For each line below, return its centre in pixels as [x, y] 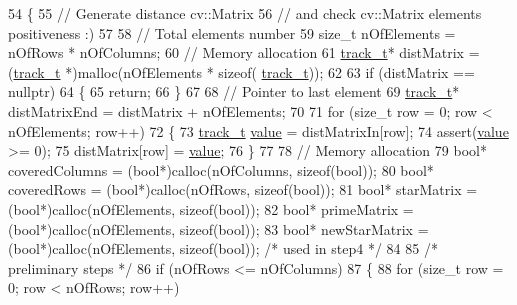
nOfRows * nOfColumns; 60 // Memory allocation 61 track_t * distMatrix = [244, 52]
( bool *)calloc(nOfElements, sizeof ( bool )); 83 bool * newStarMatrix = [218, 228]
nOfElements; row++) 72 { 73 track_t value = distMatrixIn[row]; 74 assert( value [258, 130]
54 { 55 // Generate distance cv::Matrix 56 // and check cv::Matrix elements [245, 13]
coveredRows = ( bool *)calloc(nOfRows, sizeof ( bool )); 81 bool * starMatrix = [243, 189]
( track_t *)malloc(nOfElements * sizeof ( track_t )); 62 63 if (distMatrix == [241, 71]
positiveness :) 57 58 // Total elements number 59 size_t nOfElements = [232, 32]
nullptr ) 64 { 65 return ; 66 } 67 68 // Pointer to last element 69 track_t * [234, 91]
